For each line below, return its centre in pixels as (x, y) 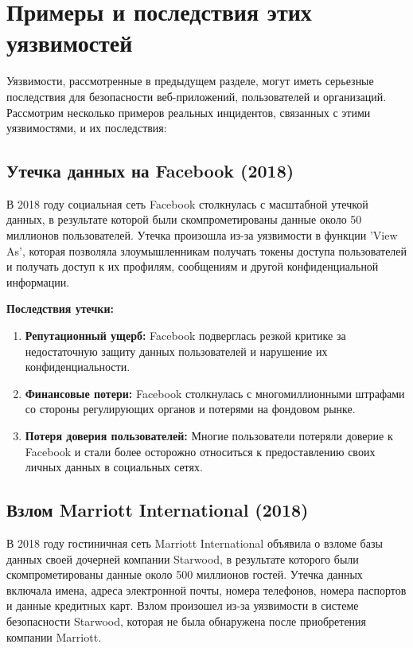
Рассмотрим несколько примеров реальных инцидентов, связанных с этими (189, 112)
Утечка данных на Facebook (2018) (150, 171)
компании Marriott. (54, 636)
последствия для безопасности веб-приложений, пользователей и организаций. (197, 96)
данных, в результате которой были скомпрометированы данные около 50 (184, 219)
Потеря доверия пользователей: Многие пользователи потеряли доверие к (209, 436)
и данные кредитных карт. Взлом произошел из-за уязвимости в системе (183, 605)
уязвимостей (70, 43)
